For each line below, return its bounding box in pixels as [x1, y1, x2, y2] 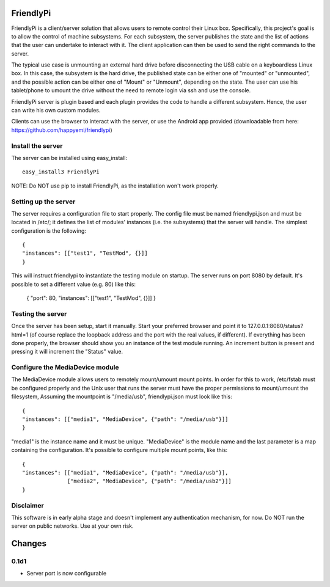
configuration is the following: [11, 227, 87, 235]
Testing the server [11, 309, 67, 318]
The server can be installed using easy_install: [11, 154, 128, 161]
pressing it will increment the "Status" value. [11, 348, 123, 355]
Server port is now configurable [26, 570, 107, 577]
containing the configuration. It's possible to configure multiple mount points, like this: [11, 447, 228, 454]
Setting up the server [11, 197, 76, 206]
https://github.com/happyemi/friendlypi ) [11, 126, 112, 134]
